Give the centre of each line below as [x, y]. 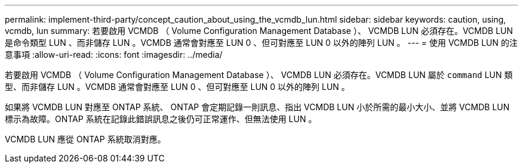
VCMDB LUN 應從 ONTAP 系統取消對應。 [85, 139]
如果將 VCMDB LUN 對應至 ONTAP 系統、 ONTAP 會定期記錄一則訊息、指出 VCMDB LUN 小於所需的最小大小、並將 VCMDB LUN [257, 107]
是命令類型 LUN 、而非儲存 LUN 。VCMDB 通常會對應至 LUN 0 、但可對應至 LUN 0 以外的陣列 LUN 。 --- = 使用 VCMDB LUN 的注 [261, 43]
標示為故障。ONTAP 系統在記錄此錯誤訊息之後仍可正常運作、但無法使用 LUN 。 [161, 119]
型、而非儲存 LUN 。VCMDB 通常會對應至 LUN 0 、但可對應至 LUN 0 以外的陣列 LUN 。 [177, 87]
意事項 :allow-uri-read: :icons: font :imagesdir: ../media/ [114, 55]
